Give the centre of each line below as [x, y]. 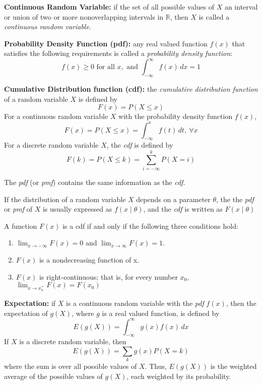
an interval [241, 7]
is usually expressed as [77, 209]
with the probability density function [176, 116]
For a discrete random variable [51, 145]
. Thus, [156, 366]
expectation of [26, 313]
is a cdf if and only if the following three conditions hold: [150, 226]
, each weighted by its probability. [179, 376]
